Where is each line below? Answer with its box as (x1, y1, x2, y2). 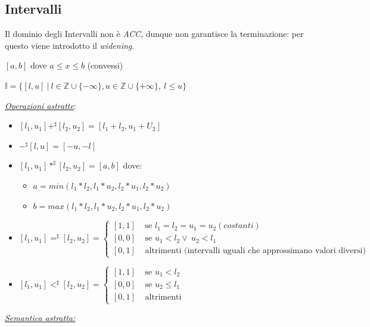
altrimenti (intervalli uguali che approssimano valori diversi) (145, 247, 366, 256)
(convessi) (87, 59, 123, 71)
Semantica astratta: (5, 312, 76, 324)
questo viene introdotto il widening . (5, 39, 135, 51)
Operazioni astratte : (5, 99, 76, 111)
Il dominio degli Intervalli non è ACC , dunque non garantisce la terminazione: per (5, 27, 304, 40)
